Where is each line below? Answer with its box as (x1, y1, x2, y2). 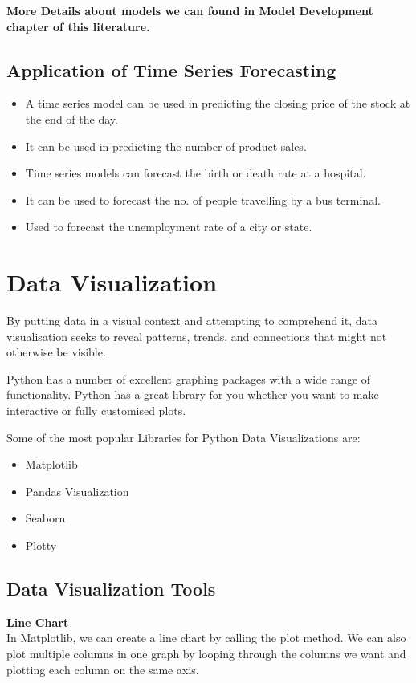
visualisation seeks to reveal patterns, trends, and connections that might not (6, 327, 387, 344)
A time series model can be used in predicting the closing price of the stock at (25, 95, 410, 112)
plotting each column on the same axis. (6, 661, 199, 677)
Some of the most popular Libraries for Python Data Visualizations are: (6, 429, 361, 445)
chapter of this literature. (6, 18, 150, 35)
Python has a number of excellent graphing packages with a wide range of (6, 370, 371, 387)
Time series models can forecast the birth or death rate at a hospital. (25, 165, 366, 181)
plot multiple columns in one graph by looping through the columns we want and (6, 645, 406, 661)
